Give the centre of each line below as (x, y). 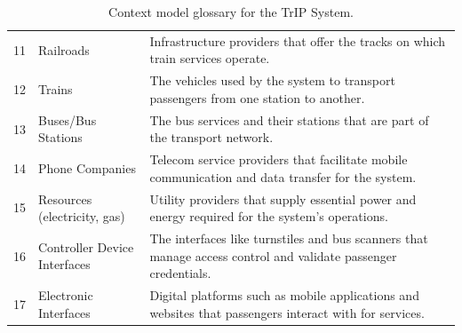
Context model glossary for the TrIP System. (231, 12)
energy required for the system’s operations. (269, 216)
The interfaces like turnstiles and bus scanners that (289, 238)
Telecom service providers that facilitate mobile (279, 159)
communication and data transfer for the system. (283, 176)
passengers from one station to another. (257, 97)
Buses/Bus (68, 119)
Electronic (66, 295)
